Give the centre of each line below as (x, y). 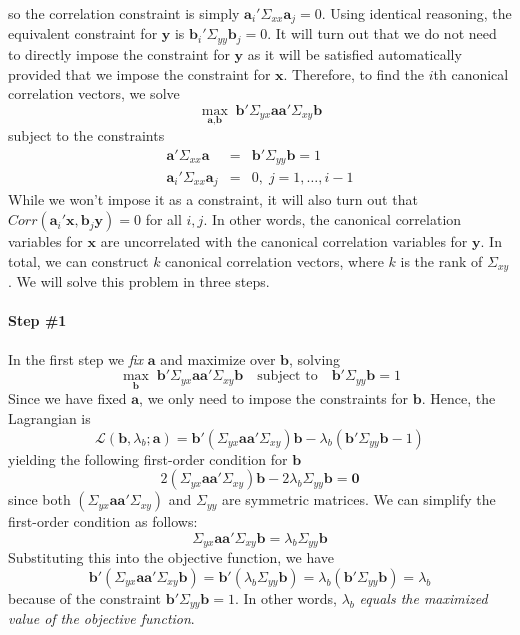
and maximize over (218, 358)
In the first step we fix (76, 358)
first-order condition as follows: (103, 521)
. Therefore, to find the (354, 73)
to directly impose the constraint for (119, 53)
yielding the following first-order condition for (148, 458)
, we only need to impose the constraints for (274, 398)
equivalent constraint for (83, 33)
